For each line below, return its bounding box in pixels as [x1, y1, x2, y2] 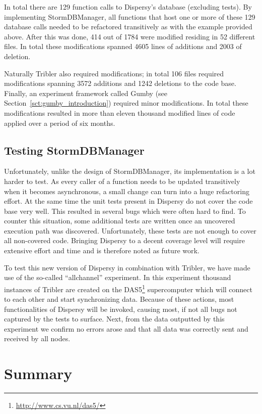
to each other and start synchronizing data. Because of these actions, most [4, 294, 234, 304]
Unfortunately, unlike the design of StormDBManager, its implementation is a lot [4, 166, 255, 176]
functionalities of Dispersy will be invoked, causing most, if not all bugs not [4, 303, 237, 314]
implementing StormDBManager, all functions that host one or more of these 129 [4, 11, 255, 22]
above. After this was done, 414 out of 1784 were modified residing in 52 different [4, 31, 255, 41]
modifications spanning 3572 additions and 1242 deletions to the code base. [4, 78, 236, 88]
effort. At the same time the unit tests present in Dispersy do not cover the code [4, 196, 253, 206]
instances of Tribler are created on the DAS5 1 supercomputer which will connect [4, 282, 252, 294]
